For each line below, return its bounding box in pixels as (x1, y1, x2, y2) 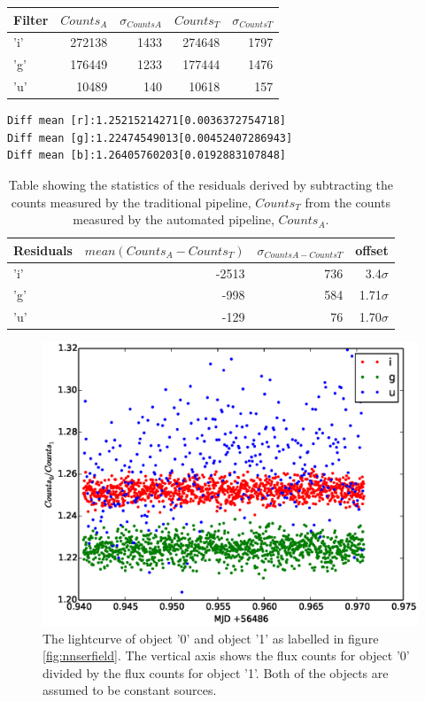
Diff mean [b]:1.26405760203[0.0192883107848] (7, 149, 286, 162)
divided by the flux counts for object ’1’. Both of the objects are (42, 663, 389, 682)
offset (355, 240, 389, 259)
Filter (13, 10, 49, 28)
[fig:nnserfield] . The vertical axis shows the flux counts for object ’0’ (42, 646, 410, 665)
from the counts (305, 192, 390, 211)
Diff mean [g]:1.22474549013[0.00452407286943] (7, 131, 293, 144)
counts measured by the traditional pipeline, (11, 192, 251, 211)
